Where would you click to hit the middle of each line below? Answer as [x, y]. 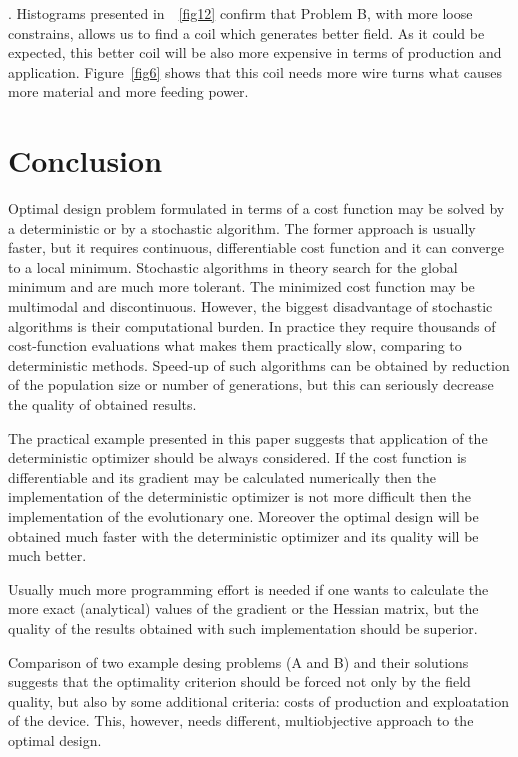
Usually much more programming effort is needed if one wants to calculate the [248, 588]
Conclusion [85, 160]
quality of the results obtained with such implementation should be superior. [243, 627]
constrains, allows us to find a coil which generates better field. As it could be [246, 32]
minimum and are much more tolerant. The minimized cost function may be [241, 286]
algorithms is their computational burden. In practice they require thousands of [252, 325]
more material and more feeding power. [128, 91]
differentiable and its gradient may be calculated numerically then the [222, 476]
